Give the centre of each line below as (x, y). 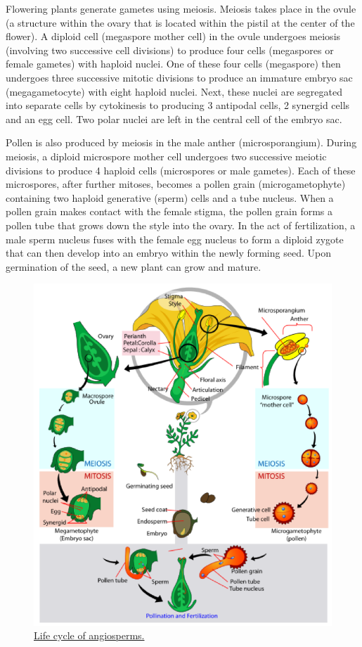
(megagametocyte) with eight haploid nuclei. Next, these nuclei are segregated (174, 91)
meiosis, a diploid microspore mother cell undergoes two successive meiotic (166, 156)
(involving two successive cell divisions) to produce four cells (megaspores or (170, 50)
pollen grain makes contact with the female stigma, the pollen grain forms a (169, 211)
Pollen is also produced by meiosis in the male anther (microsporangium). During (181, 142)
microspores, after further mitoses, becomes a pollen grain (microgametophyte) (176, 184)
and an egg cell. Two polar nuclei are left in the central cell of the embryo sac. (174, 118)
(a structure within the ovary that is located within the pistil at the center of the (180, 22)
